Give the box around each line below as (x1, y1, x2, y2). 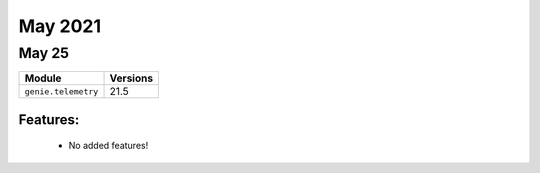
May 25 (18, 44, 70, 62)
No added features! (68, 140, 149, 152)
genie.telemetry (24, 86, 99, 97)
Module (24, 71, 62, 85)
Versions (109, 71, 154, 85)
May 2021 (18, 15, 102, 37)
